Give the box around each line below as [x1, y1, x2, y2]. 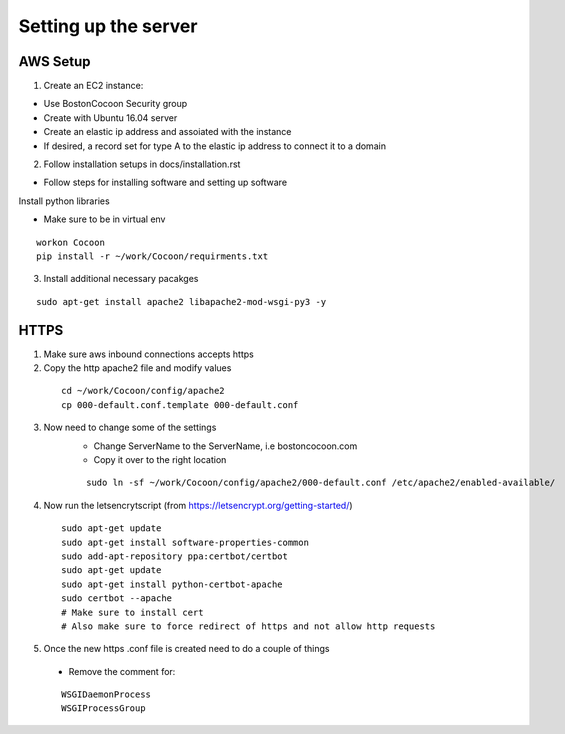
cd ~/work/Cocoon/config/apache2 [61, 385, 225, 397]
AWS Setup [18, 53, 91, 70]
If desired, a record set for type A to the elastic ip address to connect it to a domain [43, 140, 387, 152]
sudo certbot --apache [61, 593, 173, 604]
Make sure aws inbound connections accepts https [43, 348, 254, 360]
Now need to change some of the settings [43, 421, 217, 434]
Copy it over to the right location [93, 454, 227, 465]
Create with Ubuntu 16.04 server [43, 111, 178, 124]
